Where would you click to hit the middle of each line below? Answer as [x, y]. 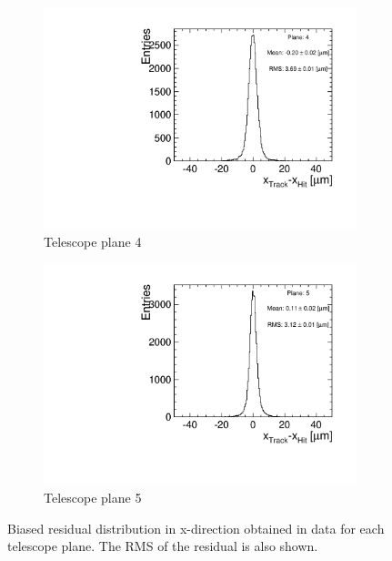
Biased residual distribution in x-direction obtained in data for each [196, 528]
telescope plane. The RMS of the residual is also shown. [163, 546]
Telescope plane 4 [93, 241]
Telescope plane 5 [93, 497]
